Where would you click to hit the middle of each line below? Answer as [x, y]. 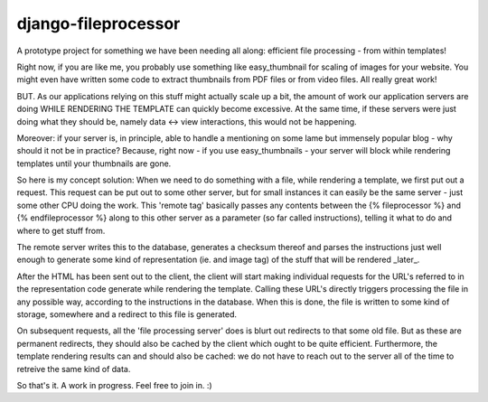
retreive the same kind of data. [74, 369]
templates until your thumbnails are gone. [94, 164]
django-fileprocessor [99, 23]
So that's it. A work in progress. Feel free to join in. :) [114, 385]
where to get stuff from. [61, 230]
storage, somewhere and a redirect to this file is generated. [127, 314]
